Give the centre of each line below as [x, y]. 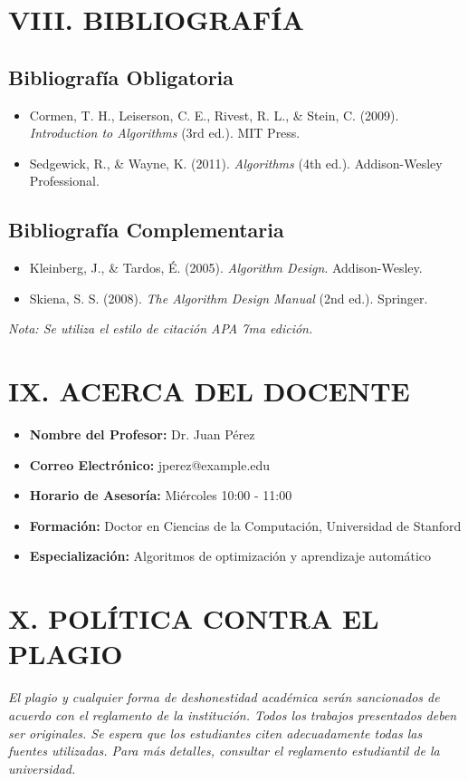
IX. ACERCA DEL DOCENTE [209, 391]
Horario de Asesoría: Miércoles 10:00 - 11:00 [161, 495]
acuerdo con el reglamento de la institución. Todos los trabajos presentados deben [233, 714]
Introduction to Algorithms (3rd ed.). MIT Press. [165, 133]
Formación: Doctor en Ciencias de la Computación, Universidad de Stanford [245, 525]
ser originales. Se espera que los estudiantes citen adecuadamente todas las [215, 733]
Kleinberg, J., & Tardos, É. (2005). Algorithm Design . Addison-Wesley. [226, 268]
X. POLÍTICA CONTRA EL [194, 618]
